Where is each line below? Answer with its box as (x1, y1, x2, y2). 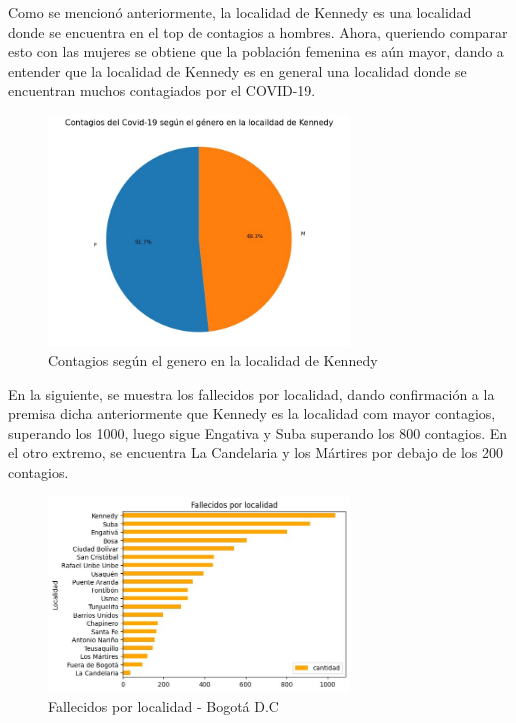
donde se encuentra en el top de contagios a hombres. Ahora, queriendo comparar (8, 21, 508, 42)
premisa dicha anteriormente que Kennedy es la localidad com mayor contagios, (8, 403, 496, 424)
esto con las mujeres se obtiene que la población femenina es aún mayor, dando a (8, 41, 504, 62)
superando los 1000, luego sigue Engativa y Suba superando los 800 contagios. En (8, 422, 508, 443)
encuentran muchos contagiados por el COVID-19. (8, 80, 316, 101)
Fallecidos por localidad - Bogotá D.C (48, 695, 279, 716)
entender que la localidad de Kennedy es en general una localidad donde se (8, 60, 467, 81)
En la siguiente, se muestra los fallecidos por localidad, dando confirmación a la (8, 383, 495, 404)
